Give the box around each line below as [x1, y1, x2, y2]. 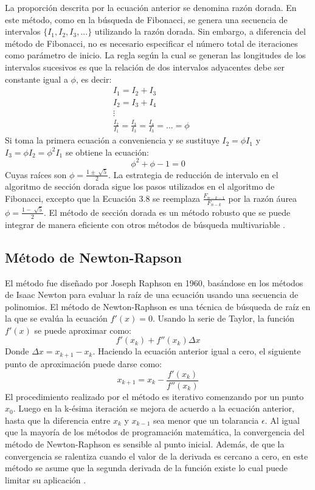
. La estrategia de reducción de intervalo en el [108, 168, 279, 181]
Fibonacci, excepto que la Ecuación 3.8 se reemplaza [5, 192, 200, 204]
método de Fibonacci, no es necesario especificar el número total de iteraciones [5, 36, 298, 49]
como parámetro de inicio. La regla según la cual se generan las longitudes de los [5, 49, 306, 61]
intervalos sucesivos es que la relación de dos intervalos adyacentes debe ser [5, 60, 285, 73]
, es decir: [75, 72, 112, 85]
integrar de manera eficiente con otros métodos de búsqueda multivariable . [5, 218, 285, 230]
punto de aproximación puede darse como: [5, 357, 162, 370]
